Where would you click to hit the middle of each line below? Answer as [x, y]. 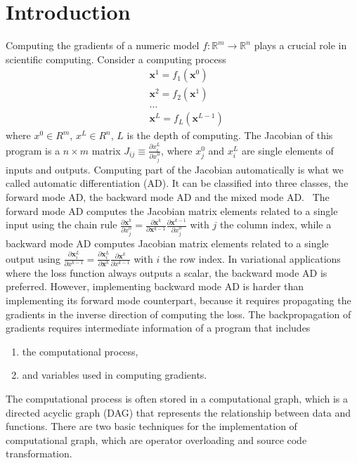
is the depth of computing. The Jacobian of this [230, 135]
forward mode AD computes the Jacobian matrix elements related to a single [172, 210]
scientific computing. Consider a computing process [116, 59]
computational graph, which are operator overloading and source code [156, 439]
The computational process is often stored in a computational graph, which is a [177, 398]
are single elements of [287, 150]
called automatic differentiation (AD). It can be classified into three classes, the [177, 183]
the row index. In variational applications [252, 258]
